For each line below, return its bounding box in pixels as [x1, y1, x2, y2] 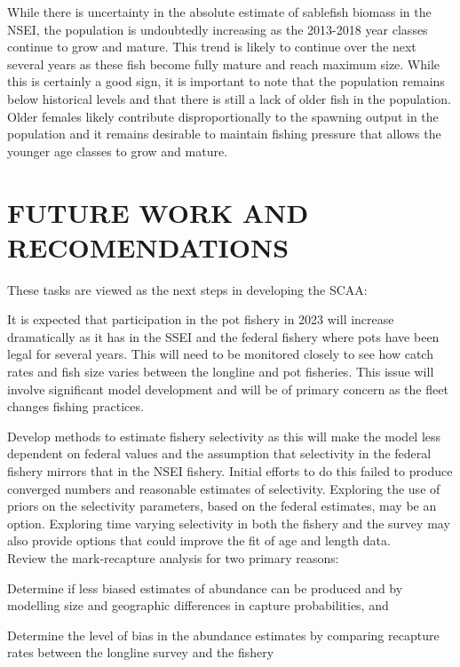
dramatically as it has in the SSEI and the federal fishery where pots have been [7, 327, 440, 345]
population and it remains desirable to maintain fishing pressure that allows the [7, 124, 441, 143]
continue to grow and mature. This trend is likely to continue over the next [7, 37, 416, 56]
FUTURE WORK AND [7, 194, 309, 230]
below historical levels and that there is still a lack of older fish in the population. [7, 89, 451, 107]
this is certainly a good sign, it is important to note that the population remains [7, 72, 445, 91]
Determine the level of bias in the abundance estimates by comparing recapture [7, 625, 440, 644]
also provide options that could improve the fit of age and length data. [7, 531, 391, 550]
